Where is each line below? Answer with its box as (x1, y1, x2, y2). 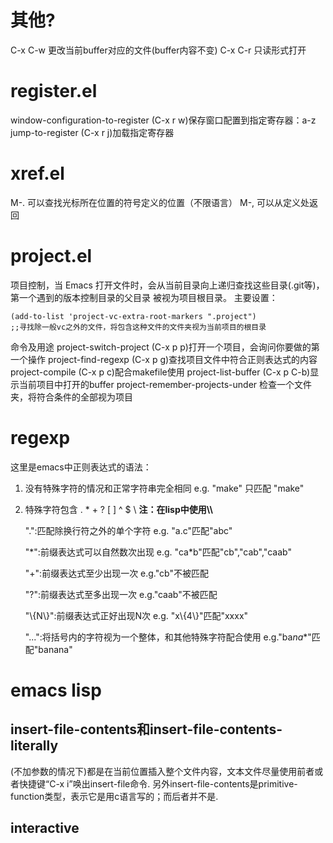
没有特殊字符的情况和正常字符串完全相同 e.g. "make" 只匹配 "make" (24, 482, 305, 494)
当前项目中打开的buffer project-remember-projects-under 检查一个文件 (18, 378, 313, 390)
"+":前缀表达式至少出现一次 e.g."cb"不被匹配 (24, 567, 209, 579)
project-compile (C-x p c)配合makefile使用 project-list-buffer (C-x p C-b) (10, 366, 311, 378)
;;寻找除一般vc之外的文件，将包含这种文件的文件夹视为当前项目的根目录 (10, 322, 267, 332)
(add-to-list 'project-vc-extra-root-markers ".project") (10, 311, 257, 321)
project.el (10, 245, 93, 267)
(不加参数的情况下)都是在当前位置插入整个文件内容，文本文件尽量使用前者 (10, 765, 315, 777)
